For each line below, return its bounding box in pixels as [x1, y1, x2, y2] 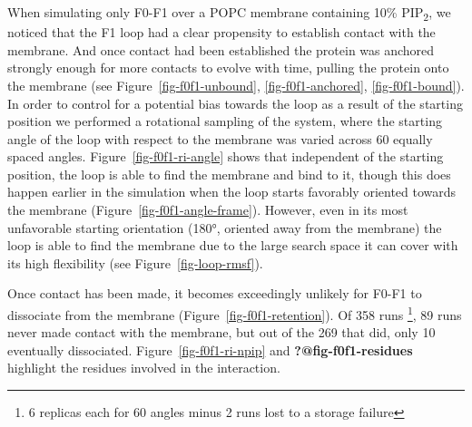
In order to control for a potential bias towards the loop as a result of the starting [7, 93, 463, 112]
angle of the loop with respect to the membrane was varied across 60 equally [7, 129, 433, 148]
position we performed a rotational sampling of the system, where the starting [7, 112, 442, 131]
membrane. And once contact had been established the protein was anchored [7, 40, 435, 59]
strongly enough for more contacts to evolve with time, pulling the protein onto [7, 58, 449, 77]
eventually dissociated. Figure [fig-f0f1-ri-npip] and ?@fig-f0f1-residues [7, 340, 413, 359]
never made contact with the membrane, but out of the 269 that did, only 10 [7, 323, 436, 342]
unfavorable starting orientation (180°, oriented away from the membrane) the [7, 218, 442, 237]
